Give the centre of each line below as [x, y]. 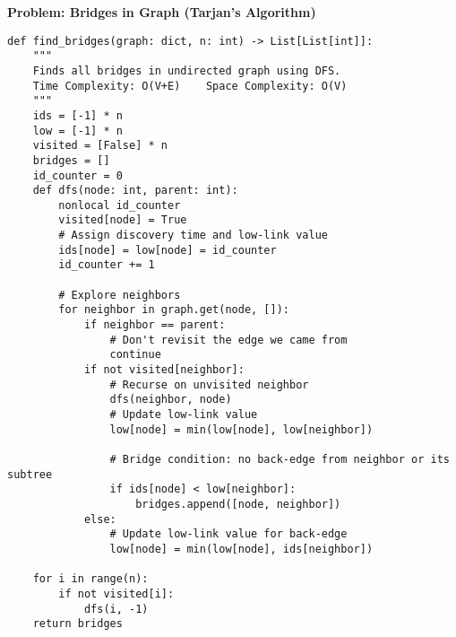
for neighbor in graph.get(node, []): [174, 310]
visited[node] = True [123, 220]
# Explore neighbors [120, 295]
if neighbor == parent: [155, 325]
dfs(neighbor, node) [171, 400]
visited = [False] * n [100, 146]
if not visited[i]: [116, 593]
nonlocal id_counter [120, 205]
